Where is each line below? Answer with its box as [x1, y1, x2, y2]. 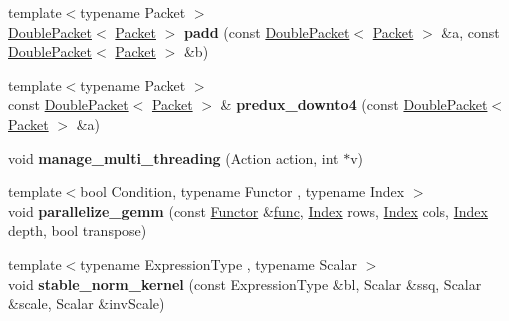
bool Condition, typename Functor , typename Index [80, 181, 405, 202]
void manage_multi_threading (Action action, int [8, 147, 339, 168]
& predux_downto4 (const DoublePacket [220, 94, 488, 115]
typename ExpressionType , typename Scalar [80, 253, 357, 274]
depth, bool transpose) [8, 220, 147, 241]
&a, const [441, 21, 500, 42]
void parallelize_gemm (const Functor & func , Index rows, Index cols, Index [8, 200, 488, 221]
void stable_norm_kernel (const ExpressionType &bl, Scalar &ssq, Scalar [8, 273, 482, 294]
